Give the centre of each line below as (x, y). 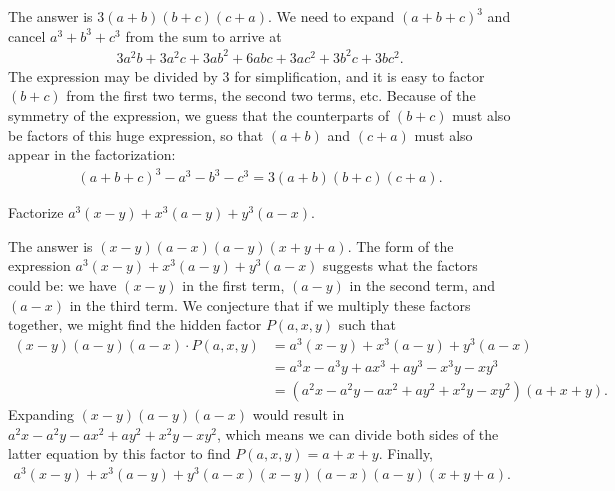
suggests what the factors (400, 265)
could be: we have (62, 285)
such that (367, 324)
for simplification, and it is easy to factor (359, 75)
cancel (27, 35)
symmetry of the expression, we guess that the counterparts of (199, 114)
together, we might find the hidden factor (135, 324)
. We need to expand (331, 16)
